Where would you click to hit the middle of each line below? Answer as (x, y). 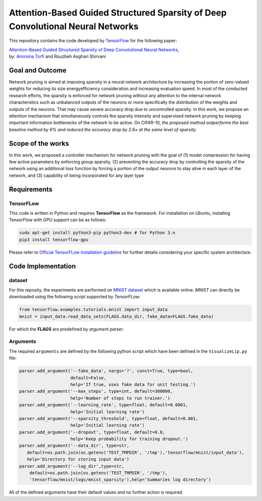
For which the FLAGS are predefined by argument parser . (67, 329)
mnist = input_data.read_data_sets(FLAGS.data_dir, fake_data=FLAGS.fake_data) (116, 316)
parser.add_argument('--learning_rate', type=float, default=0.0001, (104, 405)
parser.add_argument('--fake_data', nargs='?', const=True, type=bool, (106, 371)
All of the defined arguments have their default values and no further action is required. (96, 492)
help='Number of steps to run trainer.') (120, 398)
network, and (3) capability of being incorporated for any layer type (76, 175)
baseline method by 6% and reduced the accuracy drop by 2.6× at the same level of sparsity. (103, 129)
